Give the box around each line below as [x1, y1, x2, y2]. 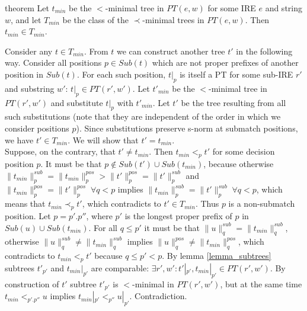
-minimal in [132, 277, 174, 290]
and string [265, 2, 302, 14]
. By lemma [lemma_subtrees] [162, 249, 271, 262]
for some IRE [207, 2, 256, 14]
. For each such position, [76, 68, 166, 80]
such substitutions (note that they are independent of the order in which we [5, 110, 281, 123]
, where [86, 209, 113, 222]
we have [5, 133, 34, 146]
